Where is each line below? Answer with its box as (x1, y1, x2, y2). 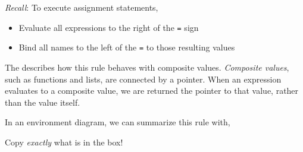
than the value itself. (5, 96, 80, 108)
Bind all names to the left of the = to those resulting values (18, 41, 235, 53)
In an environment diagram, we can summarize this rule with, (5, 116, 230, 128)
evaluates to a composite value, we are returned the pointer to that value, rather (5, 84, 299, 97)
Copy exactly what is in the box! (5, 135, 123, 148)
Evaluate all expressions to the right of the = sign (18, 21, 199, 33)
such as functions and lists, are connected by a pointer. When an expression (5, 72, 282, 85)
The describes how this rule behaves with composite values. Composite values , (5, 61, 289, 73)
